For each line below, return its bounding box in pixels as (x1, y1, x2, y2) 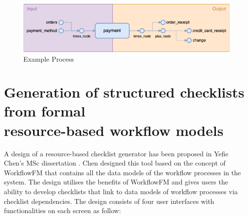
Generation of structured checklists (4, 82, 245, 102)
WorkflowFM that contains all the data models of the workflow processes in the (4, 167, 241, 177)
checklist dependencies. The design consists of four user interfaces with (4, 196, 214, 206)
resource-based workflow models (4, 120, 224, 140)
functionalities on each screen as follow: (4, 205, 121, 216)
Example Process (23, 53, 74, 64)
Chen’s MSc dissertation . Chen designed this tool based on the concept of (4, 158, 226, 168)
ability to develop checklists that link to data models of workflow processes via (4, 186, 238, 196)
